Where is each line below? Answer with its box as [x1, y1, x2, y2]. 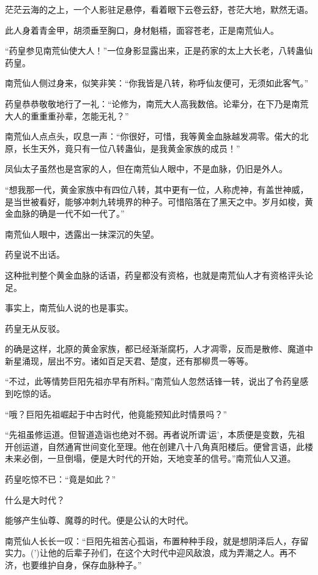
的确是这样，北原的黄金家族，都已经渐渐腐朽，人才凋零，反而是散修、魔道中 [5, 342, 313, 355]
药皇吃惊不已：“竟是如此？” [5, 473, 116, 486]
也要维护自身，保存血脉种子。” [21, 558, 142, 571]
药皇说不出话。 [5, 248, 65, 261]
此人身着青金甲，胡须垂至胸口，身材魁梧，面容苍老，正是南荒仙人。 [5, 23, 279, 36]
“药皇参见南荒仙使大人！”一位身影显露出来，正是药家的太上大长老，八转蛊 [5, 44, 305, 57]
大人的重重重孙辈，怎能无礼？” [5, 109, 129, 122]
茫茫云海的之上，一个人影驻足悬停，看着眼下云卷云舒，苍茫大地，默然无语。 [5, 3, 313, 15]
